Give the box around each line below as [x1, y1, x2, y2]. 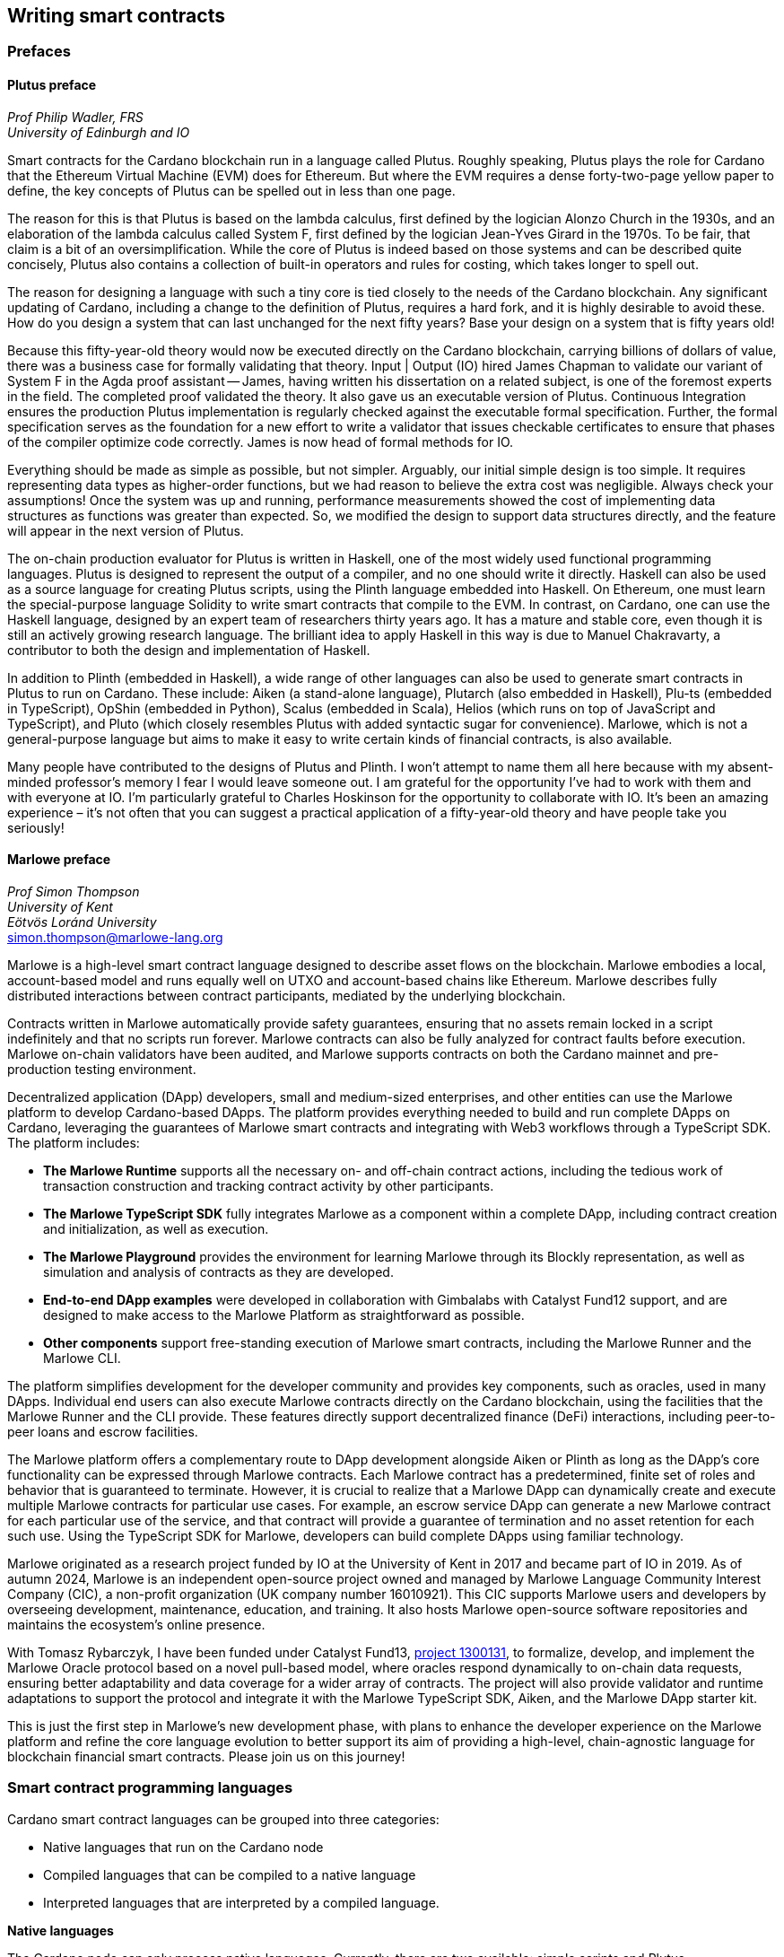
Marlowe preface [7, 852, 111, 868]
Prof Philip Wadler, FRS [7, 109, 144, 125]
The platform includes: [7, 1134, 140, 1150]
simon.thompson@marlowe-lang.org [7, 929, 223, 945]
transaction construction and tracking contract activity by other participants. [43, 1177, 494, 1193]
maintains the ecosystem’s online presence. [7, 1616, 266, 1632]
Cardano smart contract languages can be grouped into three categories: [7, 1811, 440, 1827]
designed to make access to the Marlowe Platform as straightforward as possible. [43, 1306, 525, 1323]
